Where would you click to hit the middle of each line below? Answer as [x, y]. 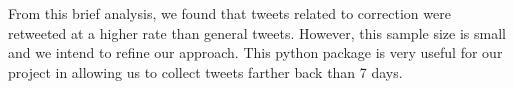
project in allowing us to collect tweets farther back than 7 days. [205, 71]
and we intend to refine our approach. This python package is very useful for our [255, 52]
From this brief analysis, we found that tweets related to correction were [229, 13]
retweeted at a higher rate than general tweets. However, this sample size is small [257, 32]
